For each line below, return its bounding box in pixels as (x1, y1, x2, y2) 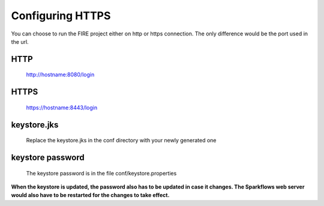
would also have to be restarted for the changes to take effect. (11, 192, 170, 199)
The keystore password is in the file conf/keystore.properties (26, 169, 177, 177)
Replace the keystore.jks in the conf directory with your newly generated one (26, 137, 217, 144)
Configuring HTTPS (11, 9, 111, 22)
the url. (11, 38, 29, 45)
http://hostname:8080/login (26, 71, 95, 78)
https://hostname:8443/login (26, 104, 98, 111)
